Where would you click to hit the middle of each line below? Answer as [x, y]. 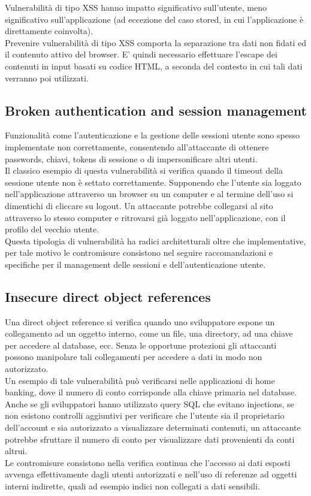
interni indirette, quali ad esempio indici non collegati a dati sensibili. [132, 486]
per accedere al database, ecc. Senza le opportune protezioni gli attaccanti [141, 345]
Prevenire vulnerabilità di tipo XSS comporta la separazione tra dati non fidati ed [156, 42]
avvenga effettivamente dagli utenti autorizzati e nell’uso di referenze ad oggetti [151, 474]
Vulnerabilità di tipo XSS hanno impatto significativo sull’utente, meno [136, 7]
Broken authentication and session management [156, 110]
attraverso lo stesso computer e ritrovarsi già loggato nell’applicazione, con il [145, 217]
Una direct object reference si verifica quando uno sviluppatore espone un [140, 321]
